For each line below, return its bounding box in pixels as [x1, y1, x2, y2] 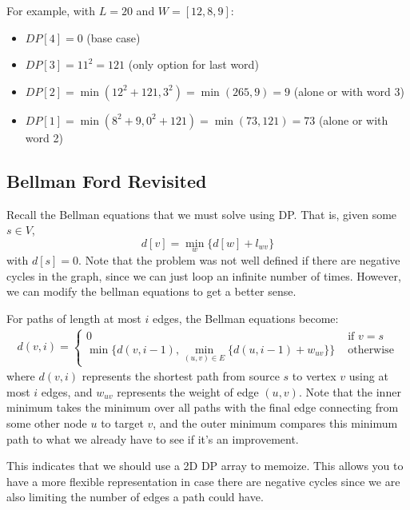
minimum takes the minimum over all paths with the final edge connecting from [6, 399, 399, 416]
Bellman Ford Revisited [6, 168, 207, 193]
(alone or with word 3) [293, 82, 404, 99]
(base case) [86, 29, 141, 46]
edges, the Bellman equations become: [152, 309, 339, 326]
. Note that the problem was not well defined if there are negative [78, 251, 400, 268]
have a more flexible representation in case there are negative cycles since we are [6, 472, 400, 489]
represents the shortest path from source [82, 368, 280, 384]
